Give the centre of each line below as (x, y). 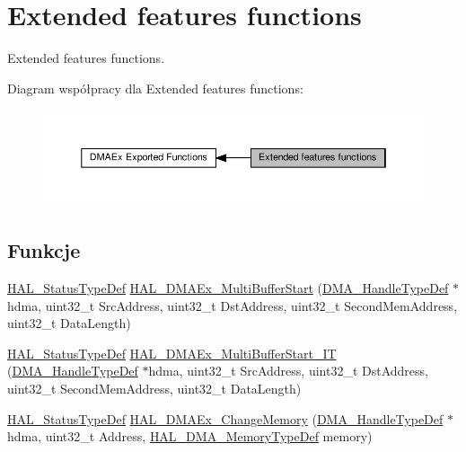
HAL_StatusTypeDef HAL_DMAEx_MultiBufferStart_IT (172, 353)
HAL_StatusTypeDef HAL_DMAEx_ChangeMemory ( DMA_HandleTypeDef (225, 418)
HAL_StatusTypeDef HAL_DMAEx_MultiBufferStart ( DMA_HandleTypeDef (228, 288)
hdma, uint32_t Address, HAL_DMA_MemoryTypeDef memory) (190, 436)
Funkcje (44, 250)
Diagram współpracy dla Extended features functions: (155, 88)
